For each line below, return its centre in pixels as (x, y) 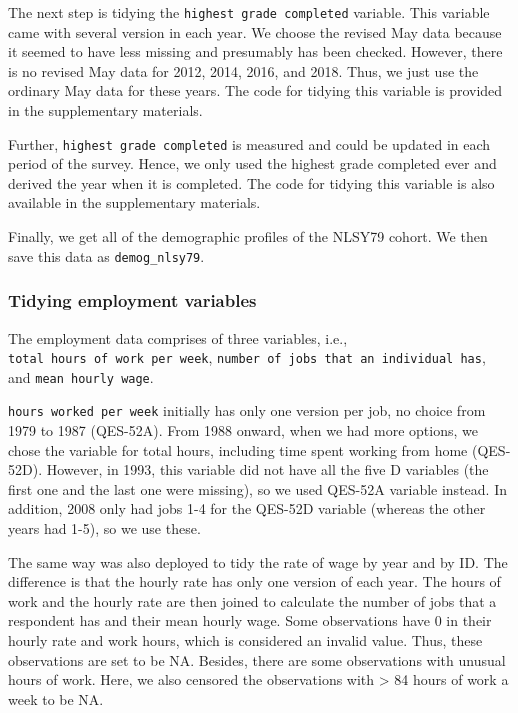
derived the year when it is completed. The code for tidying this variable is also (251, 182)
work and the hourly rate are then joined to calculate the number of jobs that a (252, 600)
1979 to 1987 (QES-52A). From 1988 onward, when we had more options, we (243, 430)
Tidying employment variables (132, 300)
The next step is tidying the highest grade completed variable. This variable (249, 12)
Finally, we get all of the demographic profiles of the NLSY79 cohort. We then (248, 236)
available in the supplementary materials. (134, 202)
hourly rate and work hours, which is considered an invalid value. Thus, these (245, 640)
